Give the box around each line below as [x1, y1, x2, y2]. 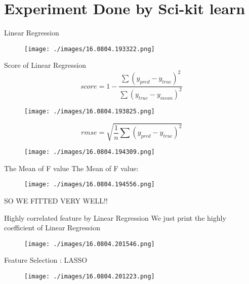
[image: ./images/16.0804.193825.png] [24, 107, 155, 115]
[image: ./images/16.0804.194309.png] [24, 148, 155, 156]
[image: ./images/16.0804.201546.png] [24, 240, 155, 248]
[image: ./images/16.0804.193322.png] [24, 45, 155, 53]
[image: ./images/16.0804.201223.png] [24, 272, 155, 280]
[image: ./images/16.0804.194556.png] [24, 181, 155, 188]
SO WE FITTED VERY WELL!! [4, 195, 108, 206]
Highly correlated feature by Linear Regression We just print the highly [4, 212, 226, 223]
